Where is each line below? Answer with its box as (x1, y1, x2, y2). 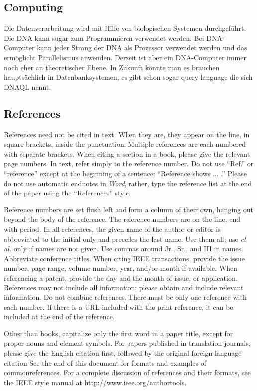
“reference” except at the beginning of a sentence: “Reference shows (4, 168, 211, 178)
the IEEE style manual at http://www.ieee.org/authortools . (4, 377, 187, 387)
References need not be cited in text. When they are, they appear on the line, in (4, 129, 250, 139)
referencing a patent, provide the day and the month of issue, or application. (4, 272, 238, 283)
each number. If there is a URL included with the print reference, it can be (4, 301, 233, 312)
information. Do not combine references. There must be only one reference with (4, 292, 247, 302)
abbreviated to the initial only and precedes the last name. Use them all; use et (4, 233, 246, 244)
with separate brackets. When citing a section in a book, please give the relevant (4, 148, 250, 159)
